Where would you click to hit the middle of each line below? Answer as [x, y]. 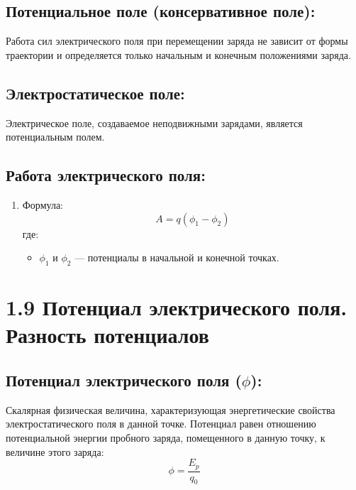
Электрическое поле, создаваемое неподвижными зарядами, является [154, 123]
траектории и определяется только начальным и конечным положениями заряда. [178, 54]
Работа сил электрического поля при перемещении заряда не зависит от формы [177, 41]
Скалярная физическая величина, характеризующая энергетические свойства [171, 409]
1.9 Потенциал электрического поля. [177, 307]
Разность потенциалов [107, 335]
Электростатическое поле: [95, 93]
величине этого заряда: [55, 451]
